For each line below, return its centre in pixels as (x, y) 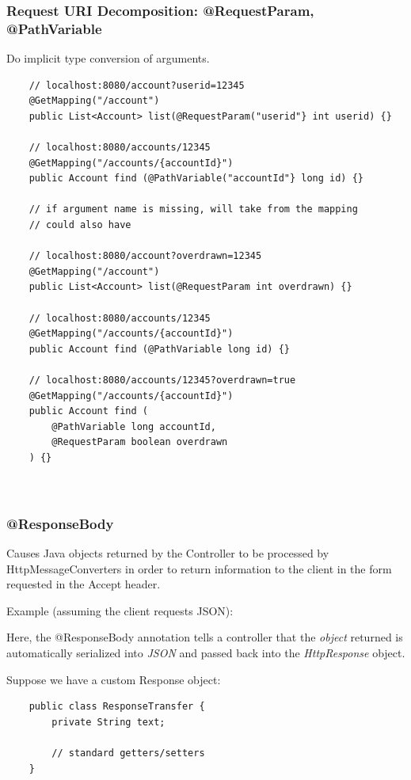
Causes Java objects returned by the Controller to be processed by (168, 552)
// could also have (80, 225)
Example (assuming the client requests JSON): (120, 610)
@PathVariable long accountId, (134, 426)
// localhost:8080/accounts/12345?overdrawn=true (162, 380)
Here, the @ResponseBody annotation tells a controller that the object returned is (205, 637)
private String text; (108, 722)
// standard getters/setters (128, 753)
